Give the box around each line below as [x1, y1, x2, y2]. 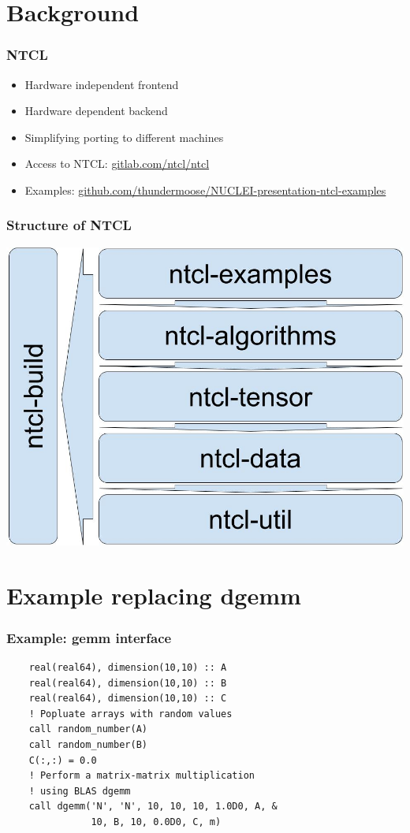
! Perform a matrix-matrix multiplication [28, 770, 255, 782]
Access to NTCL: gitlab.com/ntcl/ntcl [24, 155, 210, 172]
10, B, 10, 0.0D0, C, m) [91, 816, 222, 827]
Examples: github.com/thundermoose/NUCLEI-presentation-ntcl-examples [24, 181, 386, 198]
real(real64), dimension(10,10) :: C [28, 693, 227, 705]
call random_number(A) [28, 723, 147, 735]
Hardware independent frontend [24, 76, 179, 92]
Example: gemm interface [6, 627, 172, 647]
